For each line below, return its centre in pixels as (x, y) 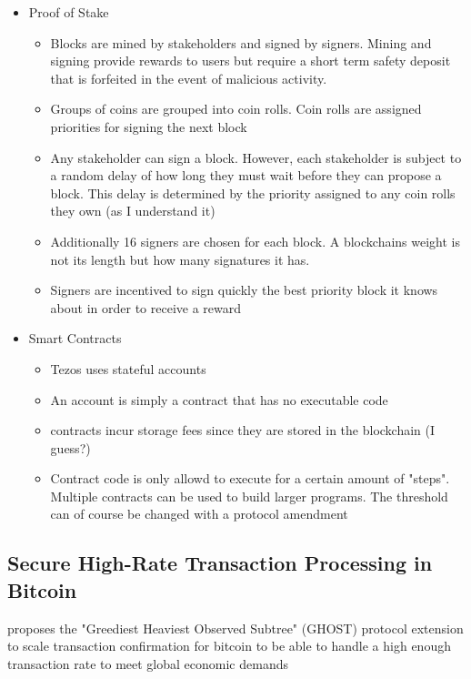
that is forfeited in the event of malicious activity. (189, 78)
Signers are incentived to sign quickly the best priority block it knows (244, 290)
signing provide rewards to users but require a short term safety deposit (251, 61)
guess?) (70, 447)
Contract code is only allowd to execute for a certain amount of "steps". (250, 478)
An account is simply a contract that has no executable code (219, 399)
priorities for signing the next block (149, 126)
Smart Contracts (75, 338)
